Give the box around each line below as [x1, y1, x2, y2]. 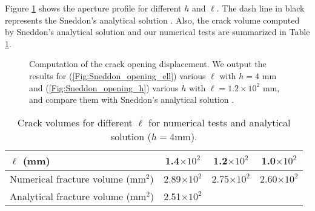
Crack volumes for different [17, 115, 133, 129]
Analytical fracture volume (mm [10, 189, 147, 203]
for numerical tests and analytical [148, 115, 291, 129]
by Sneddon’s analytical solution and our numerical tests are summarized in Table [5, 25, 310, 38]
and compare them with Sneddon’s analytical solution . [29, 93, 234, 106]
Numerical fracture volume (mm [10, 171, 147, 186]
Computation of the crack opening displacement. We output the [29, 57, 267, 70]
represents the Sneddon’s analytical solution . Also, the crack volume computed [5, 13, 300, 26]
